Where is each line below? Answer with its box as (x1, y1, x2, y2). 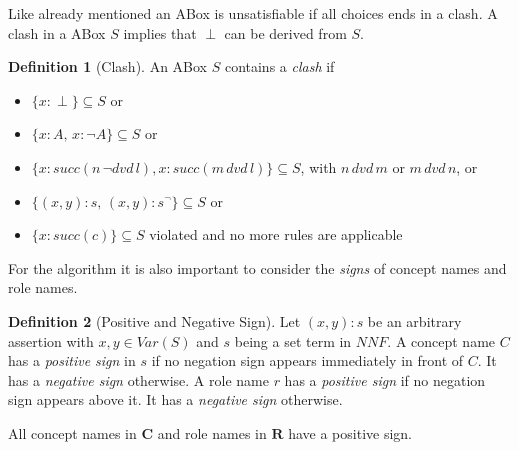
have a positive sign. (288, 422, 412, 443)
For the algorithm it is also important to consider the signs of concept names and (8, 257, 507, 278)
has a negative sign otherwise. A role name (8, 369, 269, 390)
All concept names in (8, 422, 137, 443)
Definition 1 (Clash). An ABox (8, 56, 207, 77)
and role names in (157, 422, 267, 443)
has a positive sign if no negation (284, 369, 486, 390)
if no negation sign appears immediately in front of (151, 350, 464, 371)
